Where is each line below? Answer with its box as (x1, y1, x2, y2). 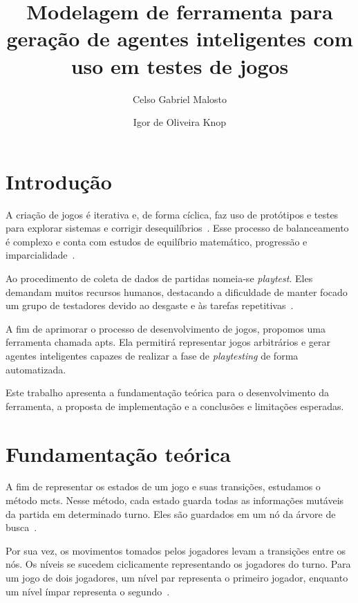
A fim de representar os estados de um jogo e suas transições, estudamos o (6, 479, 321, 494)
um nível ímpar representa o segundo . (6, 584, 170, 598)
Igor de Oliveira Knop (133, 115, 227, 129)
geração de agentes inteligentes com (6, 24, 353, 53)
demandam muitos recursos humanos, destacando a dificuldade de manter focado (6, 284, 348, 299)
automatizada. (6, 362, 66, 376)
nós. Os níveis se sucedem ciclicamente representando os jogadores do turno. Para (6, 557, 351, 571)
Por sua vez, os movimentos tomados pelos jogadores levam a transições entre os (6, 543, 346, 557)
